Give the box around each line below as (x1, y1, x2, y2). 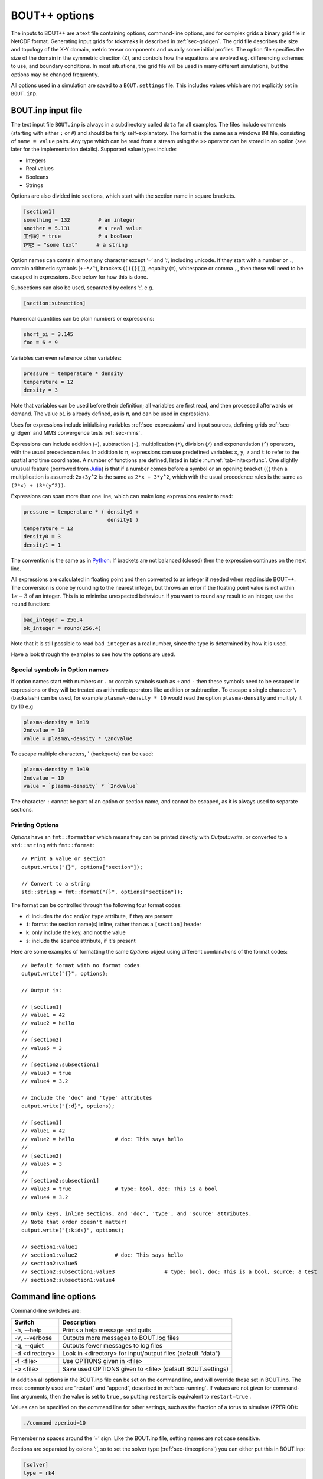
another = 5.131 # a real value (23, 225, 142, 232)
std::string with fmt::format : (11, 841, 94, 848)
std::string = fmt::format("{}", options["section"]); (21, 888, 184, 895)
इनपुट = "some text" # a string (23, 241, 128, 248)
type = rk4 (23, 1470, 55, 1476)
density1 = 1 (23, 541, 61, 548)
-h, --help (14, 1326, 42, 1334)
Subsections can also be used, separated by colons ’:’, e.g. (11, 284, 154, 291)
